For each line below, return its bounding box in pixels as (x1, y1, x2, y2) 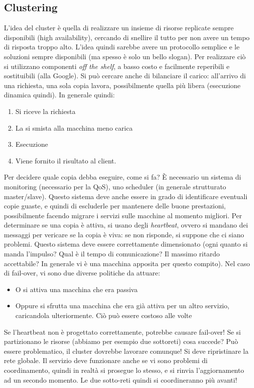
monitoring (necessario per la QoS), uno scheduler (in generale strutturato (4, 181, 226, 191)
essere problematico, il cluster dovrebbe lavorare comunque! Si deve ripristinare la (4, 345, 249, 356)
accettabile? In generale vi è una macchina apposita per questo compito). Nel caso (4, 258, 250, 268)
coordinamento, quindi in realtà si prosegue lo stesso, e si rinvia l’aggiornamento (4, 365, 244, 375)
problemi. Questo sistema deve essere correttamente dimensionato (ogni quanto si (4, 239, 248, 249)
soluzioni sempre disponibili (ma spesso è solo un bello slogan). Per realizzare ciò (4, 51, 246, 61)
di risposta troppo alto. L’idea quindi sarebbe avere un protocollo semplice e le (4, 42, 240, 52)
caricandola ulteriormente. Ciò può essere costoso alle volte (15, 310, 192, 320)
